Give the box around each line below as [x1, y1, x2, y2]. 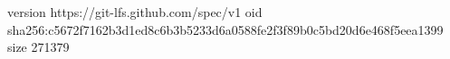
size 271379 [7, 38, 70, 56]
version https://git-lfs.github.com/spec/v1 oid [7, 3, 263, 21]
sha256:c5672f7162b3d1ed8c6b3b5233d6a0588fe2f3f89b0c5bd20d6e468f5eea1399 [7, 20, 444, 38]
